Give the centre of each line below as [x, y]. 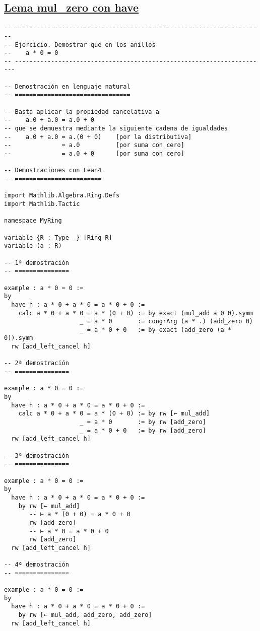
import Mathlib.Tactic [42, 204]
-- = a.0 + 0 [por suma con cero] [94, 154]
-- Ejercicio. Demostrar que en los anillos [80, 45]
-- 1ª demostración [37, 263]
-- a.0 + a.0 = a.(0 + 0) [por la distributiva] [98, 137]
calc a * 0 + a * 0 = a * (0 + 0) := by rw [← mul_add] [114, 414]
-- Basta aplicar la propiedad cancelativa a [82, 112]
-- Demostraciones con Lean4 [53, 170]
